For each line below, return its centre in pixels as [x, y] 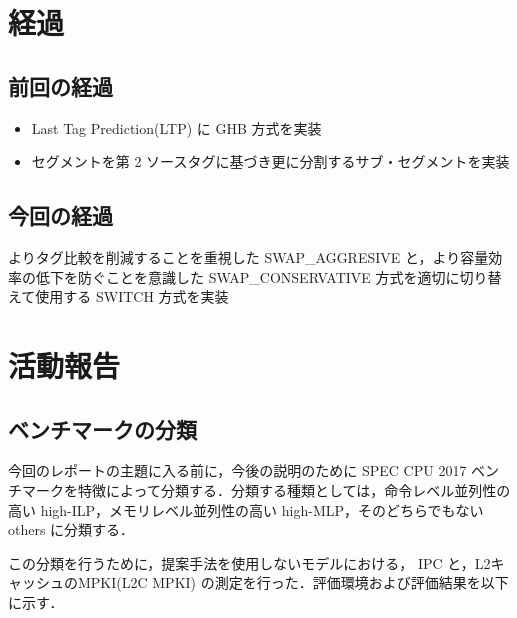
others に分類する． [71, 529]
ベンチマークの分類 [102, 428]
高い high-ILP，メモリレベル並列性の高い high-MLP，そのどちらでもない [246, 509]
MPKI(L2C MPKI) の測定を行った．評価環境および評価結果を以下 [293, 582]
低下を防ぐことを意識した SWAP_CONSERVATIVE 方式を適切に [247, 276]
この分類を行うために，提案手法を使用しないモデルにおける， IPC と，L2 [249, 562]
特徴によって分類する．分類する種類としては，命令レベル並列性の [294, 489]
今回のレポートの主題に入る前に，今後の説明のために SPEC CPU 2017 [237, 470]
